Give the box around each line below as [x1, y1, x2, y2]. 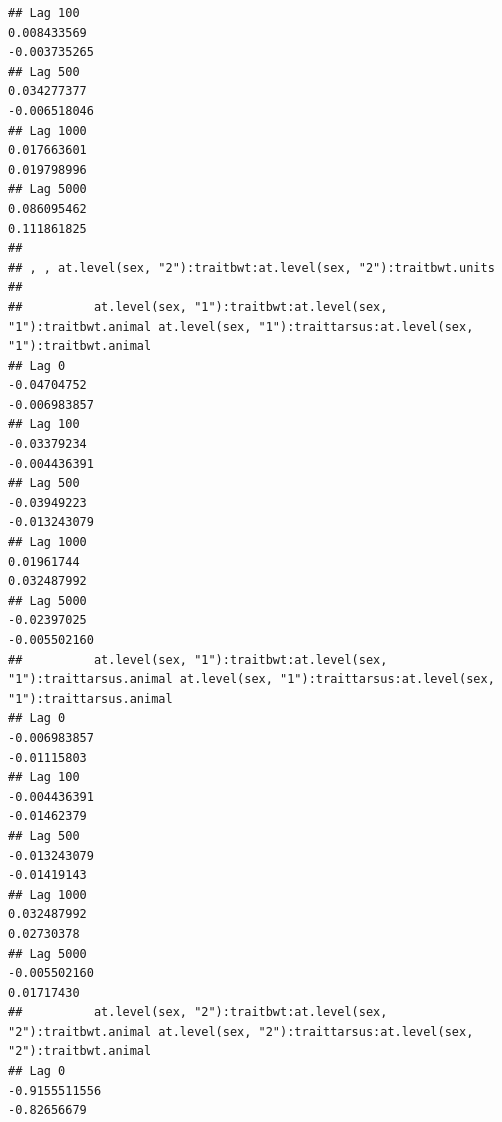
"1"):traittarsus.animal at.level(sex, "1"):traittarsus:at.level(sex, [8, 672, 495, 687]
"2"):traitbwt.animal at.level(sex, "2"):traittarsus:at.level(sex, [8, 1024, 474, 1039]
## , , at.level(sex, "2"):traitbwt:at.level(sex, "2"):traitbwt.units [8, 260, 495, 275]
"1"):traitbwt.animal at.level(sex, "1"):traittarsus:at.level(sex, [8, 319, 474, 334]
